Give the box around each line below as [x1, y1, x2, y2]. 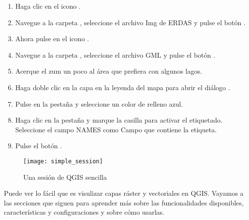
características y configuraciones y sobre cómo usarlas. [4, 207, 164, 217]
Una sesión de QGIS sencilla [23, 172, 107, 182]
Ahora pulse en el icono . [15, 33, 89, 44]
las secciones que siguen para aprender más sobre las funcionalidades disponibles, [4, 197, 244, 207]
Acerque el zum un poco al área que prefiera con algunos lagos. [15, 66, 202, 76]
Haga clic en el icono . [15, 1, 81, 11]
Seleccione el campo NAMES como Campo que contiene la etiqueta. [15, 124, 217, 134]
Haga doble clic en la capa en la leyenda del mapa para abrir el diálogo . [15, 82, 230, 92]
